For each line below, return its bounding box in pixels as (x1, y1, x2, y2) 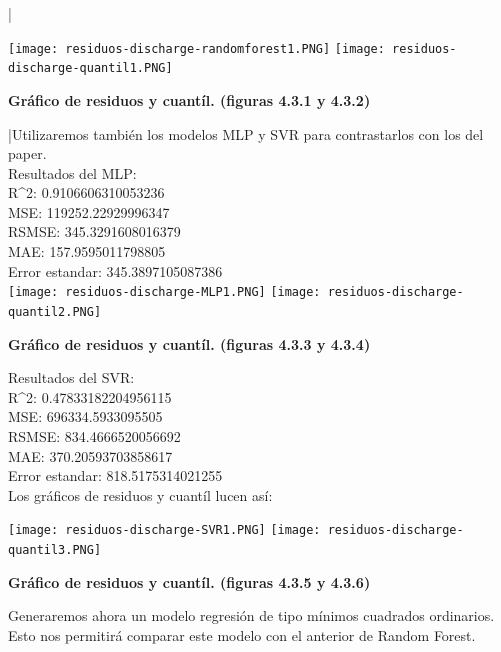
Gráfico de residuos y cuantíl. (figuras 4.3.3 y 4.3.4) (8, 333, 371, 354)
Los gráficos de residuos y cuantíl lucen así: (8, 484, 273, 505)
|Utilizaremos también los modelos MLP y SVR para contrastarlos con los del (8, 123, 484, 144)
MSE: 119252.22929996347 (8, 201, 170, 222)
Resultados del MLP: (8, 162, 137, 183)
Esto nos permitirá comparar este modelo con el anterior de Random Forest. (8, 624, 476, 645)
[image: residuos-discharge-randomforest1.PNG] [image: (8, 41, 385, 56)
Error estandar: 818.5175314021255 (8, 465, 223, 486)
